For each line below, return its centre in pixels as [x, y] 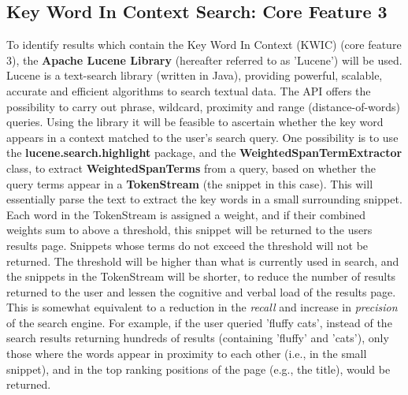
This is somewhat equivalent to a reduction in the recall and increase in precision [202, 307]
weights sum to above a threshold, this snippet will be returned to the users [189, 230]
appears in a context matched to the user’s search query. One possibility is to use [202, 137]
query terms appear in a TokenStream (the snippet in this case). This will [190, 183]
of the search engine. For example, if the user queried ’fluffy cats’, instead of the [199, 322]
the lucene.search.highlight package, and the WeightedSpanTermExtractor [204, 153]
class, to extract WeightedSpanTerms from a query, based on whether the [191, 168]
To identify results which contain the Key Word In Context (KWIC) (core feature [204, 45]
